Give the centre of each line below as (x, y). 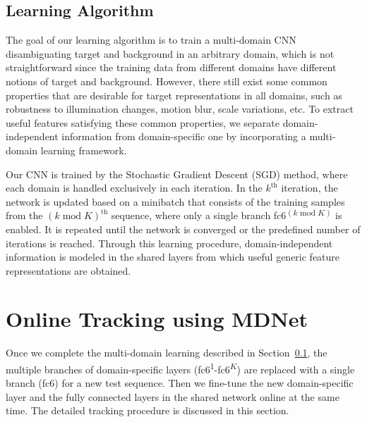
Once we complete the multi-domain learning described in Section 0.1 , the (167, 353)
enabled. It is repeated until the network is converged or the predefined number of (183, 229)
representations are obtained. (68, 270)
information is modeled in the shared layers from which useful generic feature (173, 257)
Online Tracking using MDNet (157, 319)
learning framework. (84, 150)
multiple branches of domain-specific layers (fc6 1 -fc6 (118, 368)
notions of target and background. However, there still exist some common (167, 81)
